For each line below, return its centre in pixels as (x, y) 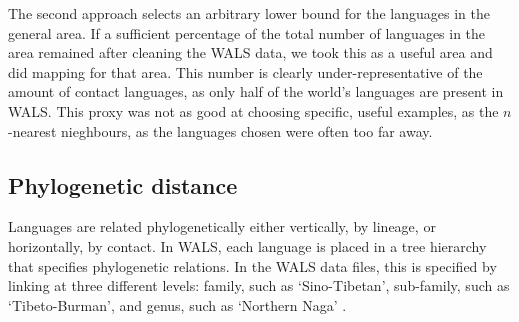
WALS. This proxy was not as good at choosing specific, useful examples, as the (253, 110)
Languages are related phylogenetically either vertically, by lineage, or (222, 226)
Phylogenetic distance (123, 184)
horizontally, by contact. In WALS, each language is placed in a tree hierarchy (247, 245)
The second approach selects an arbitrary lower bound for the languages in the (249, 13)
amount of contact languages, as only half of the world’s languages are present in (256, 91)
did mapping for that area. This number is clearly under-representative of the (245, 71)
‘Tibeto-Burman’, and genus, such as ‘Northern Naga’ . (177, 304)
